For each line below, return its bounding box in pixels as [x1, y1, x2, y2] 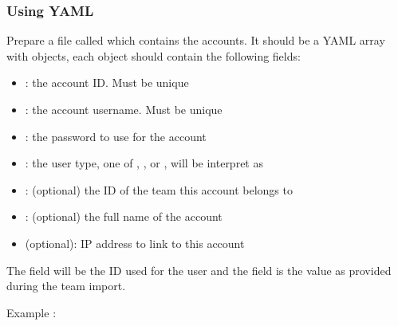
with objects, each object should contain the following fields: [6, 47, 301, 64]
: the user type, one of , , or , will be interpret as [25, 155, 263, 171]
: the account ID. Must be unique [25, 74, 189, 91]
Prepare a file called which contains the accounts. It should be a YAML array [6, 32, 385, 49]
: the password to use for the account [25, 128, 207, 144]
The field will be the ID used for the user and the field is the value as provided [6, 261, 392, 278]
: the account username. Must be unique [25, 101, 223, 117]
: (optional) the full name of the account [25, 208, 223, 225]
